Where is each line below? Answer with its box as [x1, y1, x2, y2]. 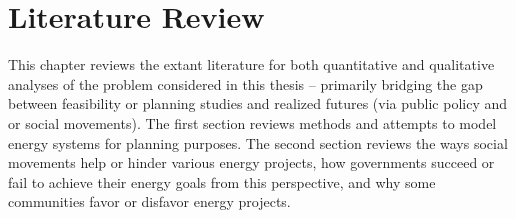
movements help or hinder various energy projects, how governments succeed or [8, 152, 495, 173]
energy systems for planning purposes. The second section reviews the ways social [8, 132, 508, 153]
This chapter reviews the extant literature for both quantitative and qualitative [8, 54, 495, 75]
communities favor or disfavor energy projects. [8, 191, 291, 212]
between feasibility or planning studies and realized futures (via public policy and [8, 93, 508, 114]
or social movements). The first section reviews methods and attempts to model [8, 112, 497, 133]
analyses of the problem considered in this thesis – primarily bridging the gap [8, 73, 483, 94]
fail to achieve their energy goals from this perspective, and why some [8, 171, 436, 192]
